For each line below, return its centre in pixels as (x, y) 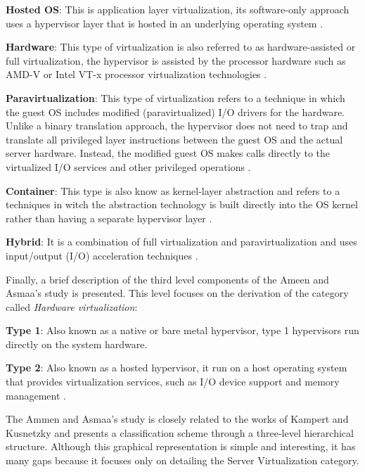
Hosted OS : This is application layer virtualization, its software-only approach (178, 9)
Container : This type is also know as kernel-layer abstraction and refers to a (173, 190)
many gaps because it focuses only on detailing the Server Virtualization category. (182, 460)
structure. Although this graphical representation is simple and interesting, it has (181, 446)
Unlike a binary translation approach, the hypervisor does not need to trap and (177, 126)
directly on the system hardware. (77, 344)
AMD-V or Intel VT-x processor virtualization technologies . (136, 74)
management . (36, 395)
